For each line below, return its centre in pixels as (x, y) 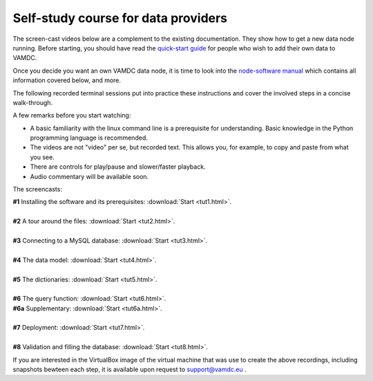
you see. (42, 157)
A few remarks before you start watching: (72, 115)
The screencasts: (37, 189)
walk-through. (33, 102)
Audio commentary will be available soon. (89, 176)
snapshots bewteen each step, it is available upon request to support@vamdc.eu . (130, 369)
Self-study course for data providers (120, 18)
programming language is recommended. (89, 138)
